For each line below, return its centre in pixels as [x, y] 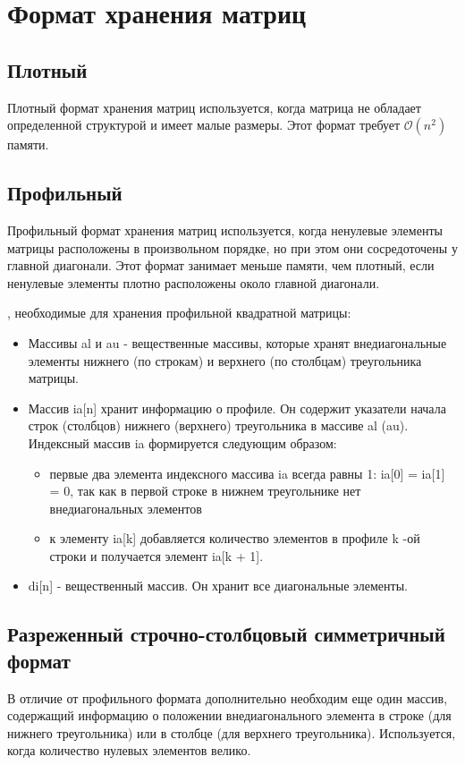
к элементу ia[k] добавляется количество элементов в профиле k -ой [235, 538]
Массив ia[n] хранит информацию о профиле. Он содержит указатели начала [237, 408]
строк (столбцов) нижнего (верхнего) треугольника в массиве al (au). [218, 425]
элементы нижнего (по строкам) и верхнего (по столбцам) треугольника [225, 360]
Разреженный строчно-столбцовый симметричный [226, 634]
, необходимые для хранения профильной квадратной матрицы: [179, 313]
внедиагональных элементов [126, 508]
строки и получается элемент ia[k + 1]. [156, 555]
